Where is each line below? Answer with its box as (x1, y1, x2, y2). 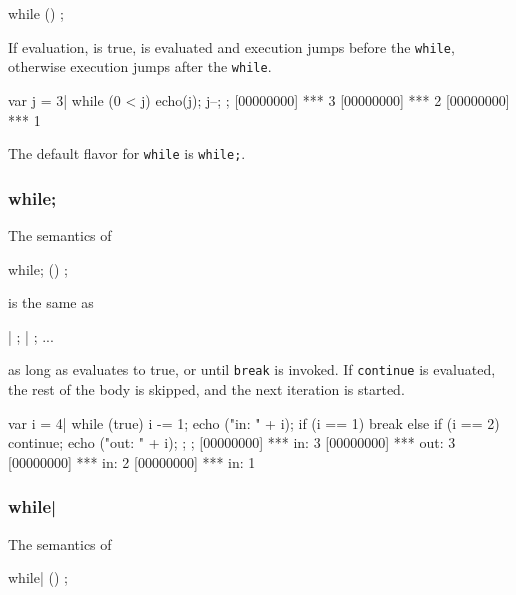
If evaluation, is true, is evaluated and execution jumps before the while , (8, 36, 455, 57)
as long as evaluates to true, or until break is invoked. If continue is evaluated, (8, 359, 496, 380)
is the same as (8, 292, 94, 313)
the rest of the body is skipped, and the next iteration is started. (8, 379, 405, 399)
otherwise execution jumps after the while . (8, 56, 272, 77)
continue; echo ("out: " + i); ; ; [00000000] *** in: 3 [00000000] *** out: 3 (8, 432, 456, 453)
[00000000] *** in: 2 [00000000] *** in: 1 (8, 451, 256, 472)
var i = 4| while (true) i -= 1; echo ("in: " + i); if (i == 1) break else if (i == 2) (8, 412, 500, 433)
